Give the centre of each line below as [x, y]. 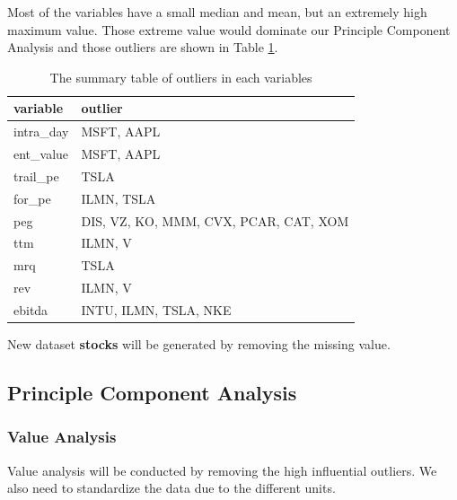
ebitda [31, 309]
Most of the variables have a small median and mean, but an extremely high [217, 12]
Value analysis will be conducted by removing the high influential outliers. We [222, 470]
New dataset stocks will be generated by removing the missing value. [199, 344]
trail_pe [36, 175]
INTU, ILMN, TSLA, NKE [156, 309]
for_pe [32, 198]
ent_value [41, 154]
